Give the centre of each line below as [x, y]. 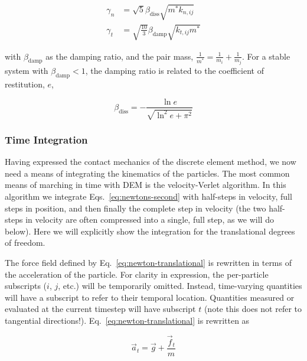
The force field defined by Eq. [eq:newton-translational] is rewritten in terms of [148, 262]
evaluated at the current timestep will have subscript [100, 309]
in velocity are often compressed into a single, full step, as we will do [150, 219]
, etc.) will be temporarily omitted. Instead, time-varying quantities [180, 286]
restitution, [25, 84]
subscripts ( [26, 286]
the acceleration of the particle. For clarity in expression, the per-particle [137, 274]
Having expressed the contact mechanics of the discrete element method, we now [151, 162]
